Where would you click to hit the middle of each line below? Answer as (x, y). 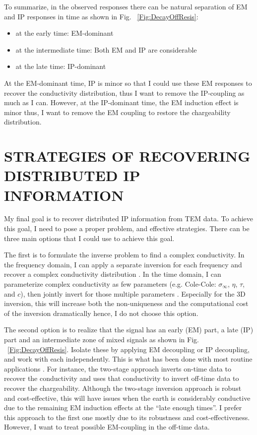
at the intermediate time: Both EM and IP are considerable (106, 49)
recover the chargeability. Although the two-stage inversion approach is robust (123, 388)
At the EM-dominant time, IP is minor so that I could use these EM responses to (128, 83)
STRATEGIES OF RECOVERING (127, 156)
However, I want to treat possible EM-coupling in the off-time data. (107, 427)
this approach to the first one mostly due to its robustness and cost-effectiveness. (127, 417)
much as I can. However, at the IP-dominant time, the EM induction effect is (121, 102)
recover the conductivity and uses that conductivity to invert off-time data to (122, 378)
